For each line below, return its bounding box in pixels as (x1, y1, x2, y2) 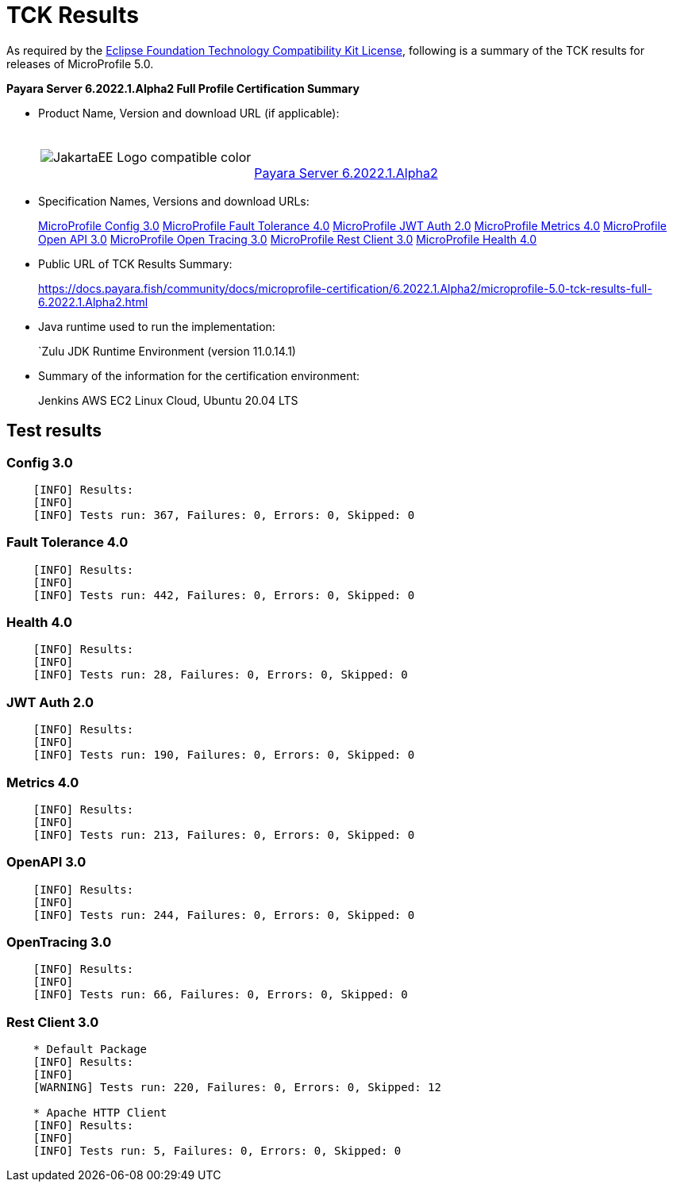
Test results (6, 421, 102, 441)
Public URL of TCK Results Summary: (38, 256, 233, 271)
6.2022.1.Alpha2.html (38, 294, 148, 309)
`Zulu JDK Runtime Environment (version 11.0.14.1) (38, 344, 296, 358)
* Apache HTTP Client (33, 1106, 167, 1120)
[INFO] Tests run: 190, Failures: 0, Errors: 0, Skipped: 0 (33, 748, 415, 762)
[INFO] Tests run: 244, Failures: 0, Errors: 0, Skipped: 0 (33, 908, 415, 921)
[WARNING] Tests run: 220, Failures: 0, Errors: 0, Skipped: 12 (33, 1081, 441, 1094)
